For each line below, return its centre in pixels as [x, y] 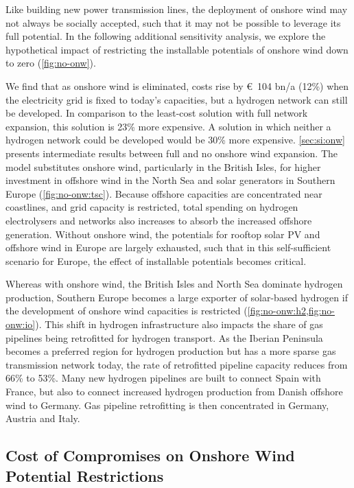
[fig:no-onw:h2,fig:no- [291, 311]
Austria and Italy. [43, 418]
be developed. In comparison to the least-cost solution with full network [157, 113]
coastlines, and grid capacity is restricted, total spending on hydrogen [152, 207]
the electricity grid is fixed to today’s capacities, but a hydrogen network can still [177, 99]
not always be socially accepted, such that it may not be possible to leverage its [173, 22]
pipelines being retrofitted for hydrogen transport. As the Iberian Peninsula [164, 337]
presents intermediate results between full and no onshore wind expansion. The [172, 153]
